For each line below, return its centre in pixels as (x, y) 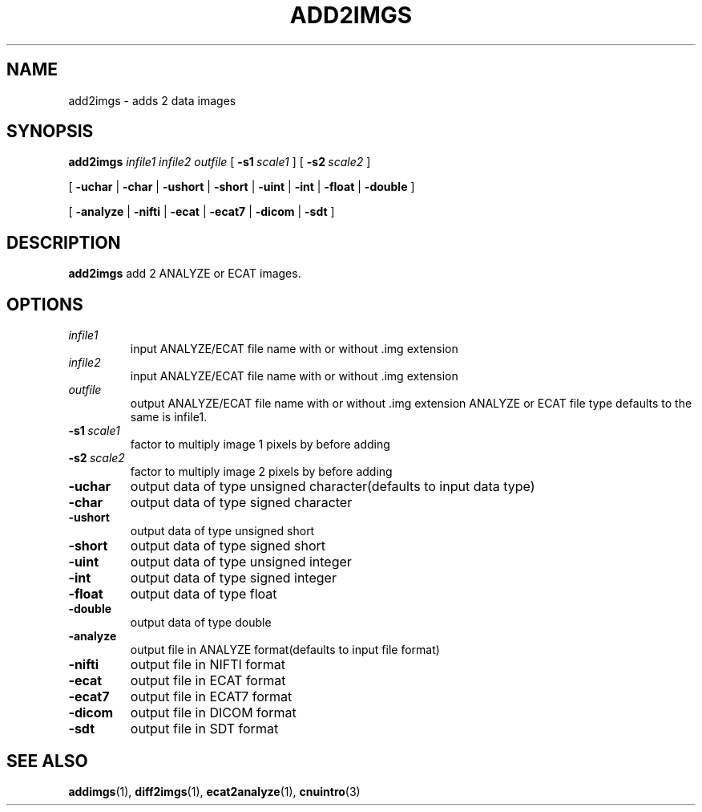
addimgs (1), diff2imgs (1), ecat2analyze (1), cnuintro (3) (214, 791)
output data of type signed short (228, 546)
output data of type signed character (241, 503)
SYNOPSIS (50, 132)
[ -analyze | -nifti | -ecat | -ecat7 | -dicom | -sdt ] (202, 212)
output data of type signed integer (233, 578)
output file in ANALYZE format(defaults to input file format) (285, 650)
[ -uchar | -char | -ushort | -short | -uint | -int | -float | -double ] (242, 187)
